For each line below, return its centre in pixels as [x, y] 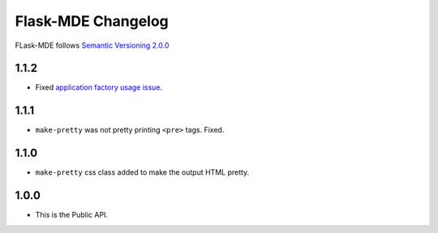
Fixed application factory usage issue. [99, 87]
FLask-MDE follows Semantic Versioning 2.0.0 [92, 45]
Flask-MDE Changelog [92, 21]
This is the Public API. [72, 215]
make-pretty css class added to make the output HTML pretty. [142, 172]
